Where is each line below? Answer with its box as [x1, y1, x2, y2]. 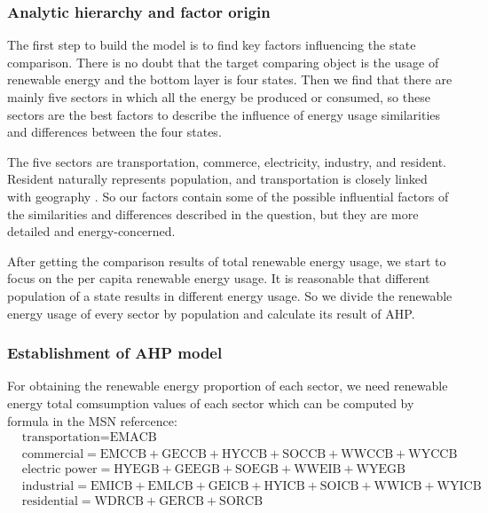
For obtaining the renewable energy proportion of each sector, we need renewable [7, 376, 448, 395]
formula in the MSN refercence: [7, 411, 177, 430]
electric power [21, 463, 98, 477]
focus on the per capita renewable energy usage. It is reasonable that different [7, 269, 430, 288]
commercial [21, 448, 84, 462]
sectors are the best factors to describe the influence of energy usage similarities [7, 105, 441, 123]
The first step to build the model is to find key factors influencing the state [7, 36, 416, 54]
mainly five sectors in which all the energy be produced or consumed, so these [7, 88, 430, 106]
